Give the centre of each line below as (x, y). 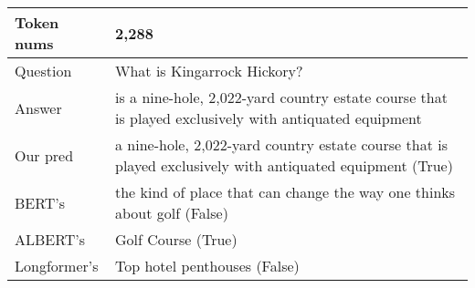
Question (43, 71)
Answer (38, 108)
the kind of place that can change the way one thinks (285, 192)
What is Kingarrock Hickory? (209, 71)
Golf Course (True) (176, 239)
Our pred (44, 155)
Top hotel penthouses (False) (207, 266)
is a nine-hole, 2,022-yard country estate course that (281, 97)
